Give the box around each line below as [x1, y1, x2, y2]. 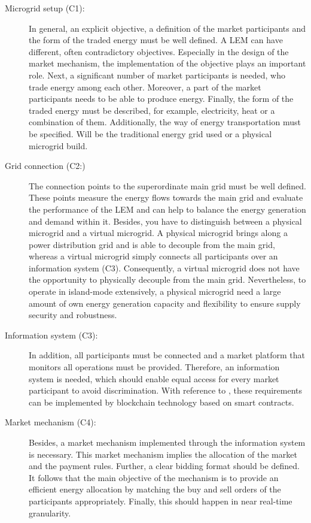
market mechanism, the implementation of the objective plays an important [29, 57, 306, 69]
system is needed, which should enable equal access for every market [29, 372, 279, 385]
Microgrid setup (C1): [5, 2, 85, 14]
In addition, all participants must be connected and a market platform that [29, 349, 305, 361]
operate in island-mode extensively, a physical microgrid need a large [29, 285, 281, 298]
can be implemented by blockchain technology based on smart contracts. [29, 395, 294, 408]
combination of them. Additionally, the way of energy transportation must [29, 116, 301, 128]
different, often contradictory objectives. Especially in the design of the [29, 45, 289, 58]
